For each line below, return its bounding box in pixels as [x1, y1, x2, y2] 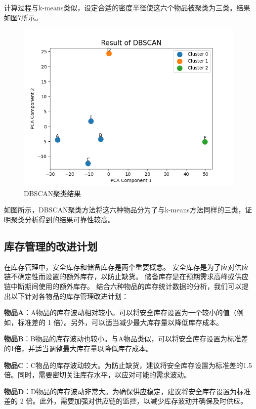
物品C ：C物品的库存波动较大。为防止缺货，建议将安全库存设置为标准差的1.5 [4, 360, 252, 370]
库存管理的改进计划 [4, 238, 97, 253]
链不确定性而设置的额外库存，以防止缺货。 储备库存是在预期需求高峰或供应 [4, 271, 249, 282]
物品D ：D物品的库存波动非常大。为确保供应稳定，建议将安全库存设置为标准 [4, 386, 251, 396]
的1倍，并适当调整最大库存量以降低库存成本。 [4, 343, 153, 353]
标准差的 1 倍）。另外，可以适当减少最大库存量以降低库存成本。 [17, 317, 223, 327]
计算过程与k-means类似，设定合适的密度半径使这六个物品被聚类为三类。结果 [4, 2, 251, 12]
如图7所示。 [4, 12, 42, 22]
